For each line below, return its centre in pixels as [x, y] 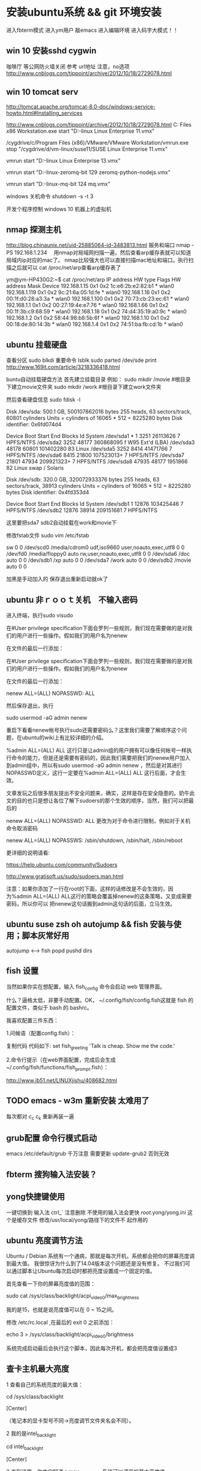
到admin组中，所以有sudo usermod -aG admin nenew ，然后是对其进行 [94, 765]
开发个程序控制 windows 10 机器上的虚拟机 [59, 209]
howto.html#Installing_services [44, 113]
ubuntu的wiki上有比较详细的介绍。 [64, 738]
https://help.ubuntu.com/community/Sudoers [62, 865]
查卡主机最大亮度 [38, 1369]
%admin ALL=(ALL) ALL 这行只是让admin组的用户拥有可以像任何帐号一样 [97, 750]
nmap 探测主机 [34, 230]
